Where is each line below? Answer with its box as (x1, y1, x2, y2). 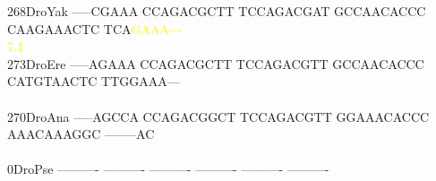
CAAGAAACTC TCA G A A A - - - (7, 19, 182, 38)
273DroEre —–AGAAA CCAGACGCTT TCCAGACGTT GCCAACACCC (7, 54, 424, 73)
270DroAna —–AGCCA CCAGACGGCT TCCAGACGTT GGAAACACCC (7, 107, 430, 125)
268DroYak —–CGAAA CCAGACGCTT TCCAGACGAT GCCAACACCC (7, 2, 426, 20)
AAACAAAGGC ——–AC (7, 125, 155, 143)
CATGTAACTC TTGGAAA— (7, 72, 180, 90)
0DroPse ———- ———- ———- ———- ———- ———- (7, 159, 329, 178)
